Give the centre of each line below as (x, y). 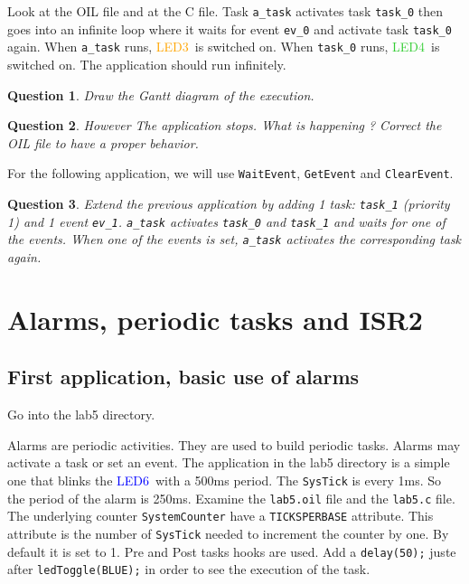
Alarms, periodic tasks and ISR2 (215, 319)
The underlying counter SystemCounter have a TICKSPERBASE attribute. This (220, 516)
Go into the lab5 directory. (81, 414)
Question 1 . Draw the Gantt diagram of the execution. (161, 94)
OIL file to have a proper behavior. (103, 142)
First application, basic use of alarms (183, 377)
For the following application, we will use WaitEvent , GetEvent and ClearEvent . (230, 173)
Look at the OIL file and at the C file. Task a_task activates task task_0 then (225, 11)
